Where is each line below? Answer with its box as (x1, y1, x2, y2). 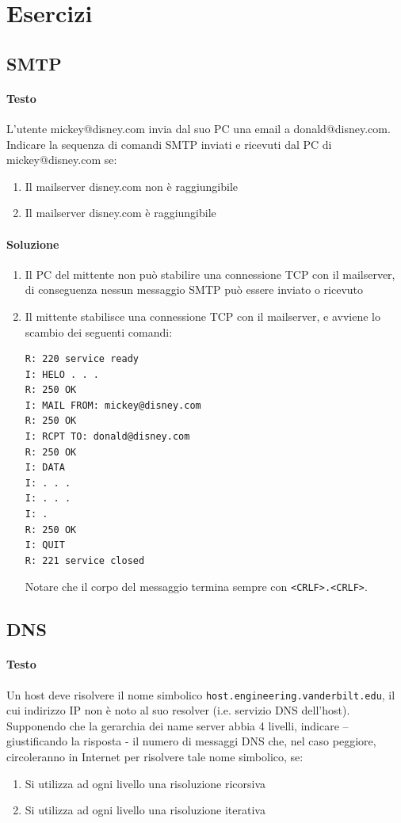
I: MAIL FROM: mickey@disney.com (25, 399, 201, 411)
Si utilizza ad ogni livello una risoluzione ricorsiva (25, 775, 266, 791)
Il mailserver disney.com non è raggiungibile (25, 177, 239, 194)
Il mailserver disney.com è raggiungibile (25, 204, 216, 221)
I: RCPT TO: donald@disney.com (25, 431, 190, 443)
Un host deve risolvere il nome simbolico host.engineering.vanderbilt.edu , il (6, 686, 395, 703)
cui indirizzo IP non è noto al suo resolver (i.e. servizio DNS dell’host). (6, 702, 350, 718)
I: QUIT (25, 539, 65, 551)
